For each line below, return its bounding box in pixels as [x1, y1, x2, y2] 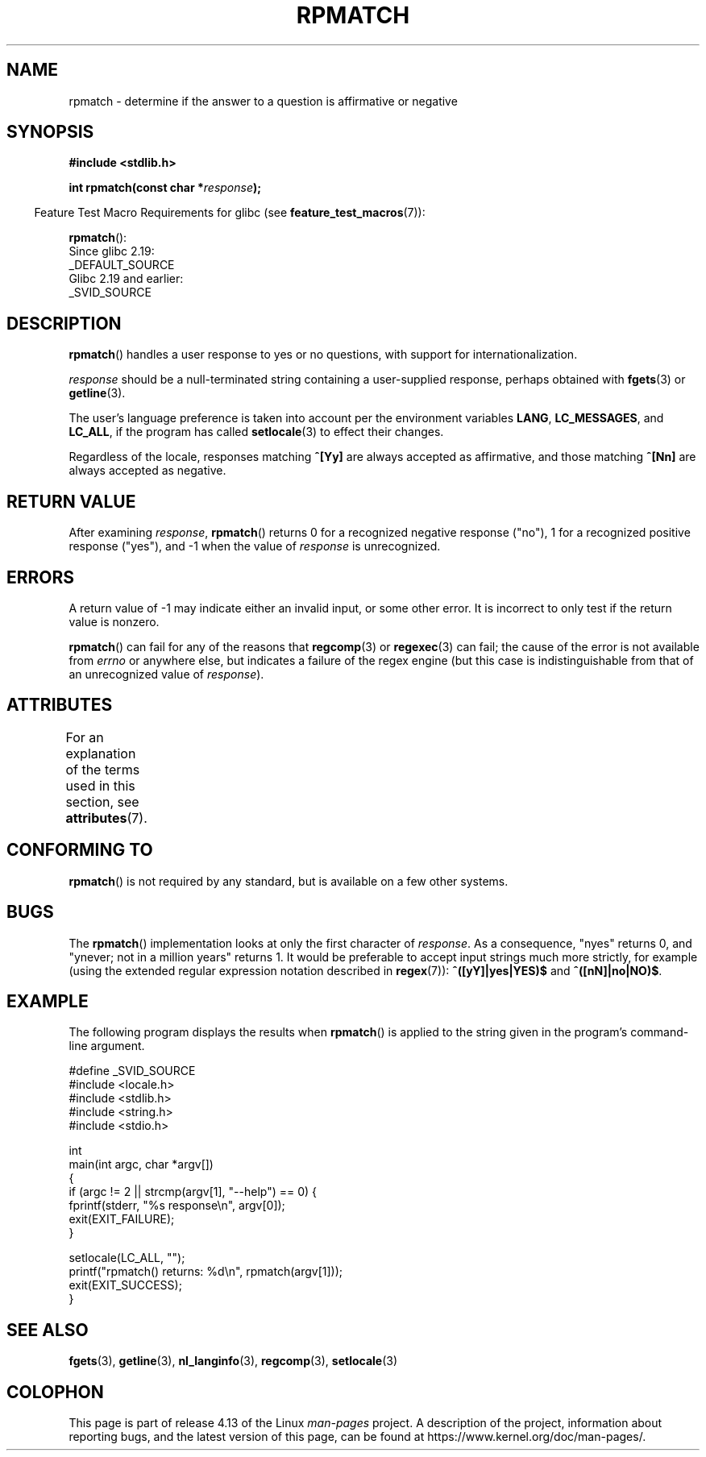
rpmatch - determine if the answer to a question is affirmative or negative [69, 93, 458, 108]
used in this [65, 777, 135, 794]
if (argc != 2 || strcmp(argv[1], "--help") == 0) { [69, 1185, 318, 1199]
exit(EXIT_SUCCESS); [69, 1278, 182, 1293]
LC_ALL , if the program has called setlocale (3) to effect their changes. [69, 425, 444, 439]
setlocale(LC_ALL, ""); [69, 1251, 185, 1265]
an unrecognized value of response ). [69, 666, 264, 681]
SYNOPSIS [6, 122, 94, 143]
